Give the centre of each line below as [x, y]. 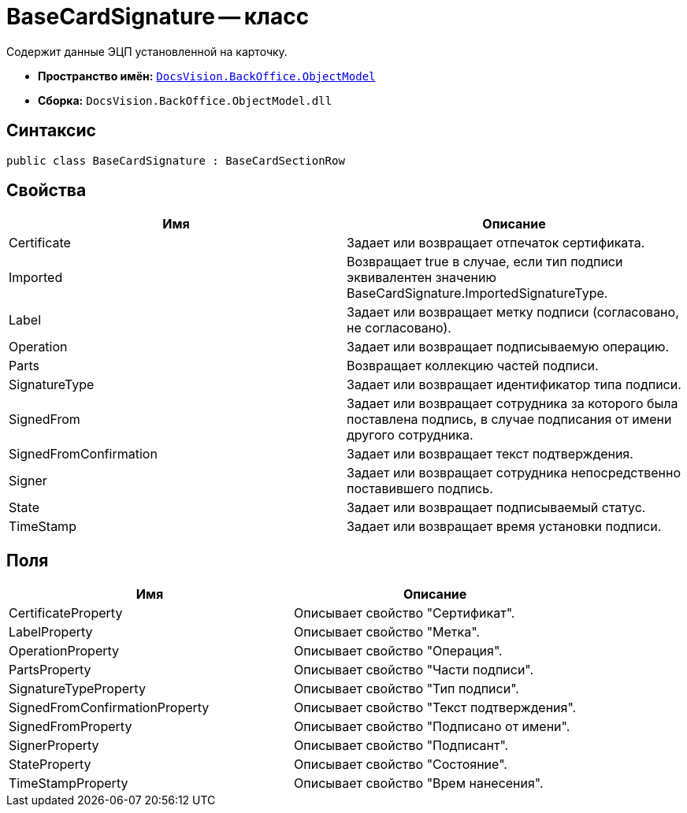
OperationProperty [64, 651]
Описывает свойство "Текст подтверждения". [435, 708]
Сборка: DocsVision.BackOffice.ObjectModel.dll [185, 100]
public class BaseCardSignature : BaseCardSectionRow [176, 160]
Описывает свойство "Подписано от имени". [432, 727]
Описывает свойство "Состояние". [401, 765]
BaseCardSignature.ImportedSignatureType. [477, 293]
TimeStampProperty [69, 783]
